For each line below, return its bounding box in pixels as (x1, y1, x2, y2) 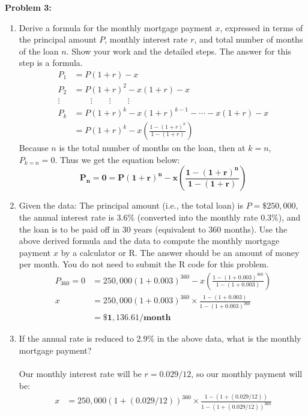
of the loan (19, 44, 59, 57)
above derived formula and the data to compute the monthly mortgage (19, 234, 280, 247)
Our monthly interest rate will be (19, 367, 142, 379)
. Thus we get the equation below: (55, 153, 180, 165)
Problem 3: (5, 1, 52, 13)
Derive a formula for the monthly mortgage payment (19, 21, 213, 34)
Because (19, 141, 49, 154)
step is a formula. (19, 56, 83, 69)
